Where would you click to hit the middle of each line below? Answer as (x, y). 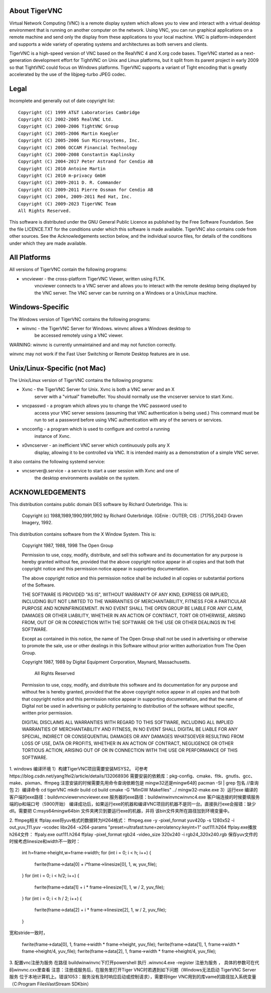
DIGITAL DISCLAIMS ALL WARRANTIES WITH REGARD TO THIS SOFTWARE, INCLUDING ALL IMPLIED (128, 722)
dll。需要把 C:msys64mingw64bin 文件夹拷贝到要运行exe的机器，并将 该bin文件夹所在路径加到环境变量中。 (121, 811)
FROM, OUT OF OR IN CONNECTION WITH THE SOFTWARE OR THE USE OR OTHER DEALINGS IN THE (129, 623)
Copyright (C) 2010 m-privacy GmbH (62, 176)
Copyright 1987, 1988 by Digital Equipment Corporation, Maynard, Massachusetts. (106, 662)
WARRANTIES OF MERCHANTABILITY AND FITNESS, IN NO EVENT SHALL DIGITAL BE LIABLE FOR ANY (130, 729)
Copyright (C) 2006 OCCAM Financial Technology (78, 147)
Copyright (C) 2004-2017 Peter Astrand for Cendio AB (86, 162)
